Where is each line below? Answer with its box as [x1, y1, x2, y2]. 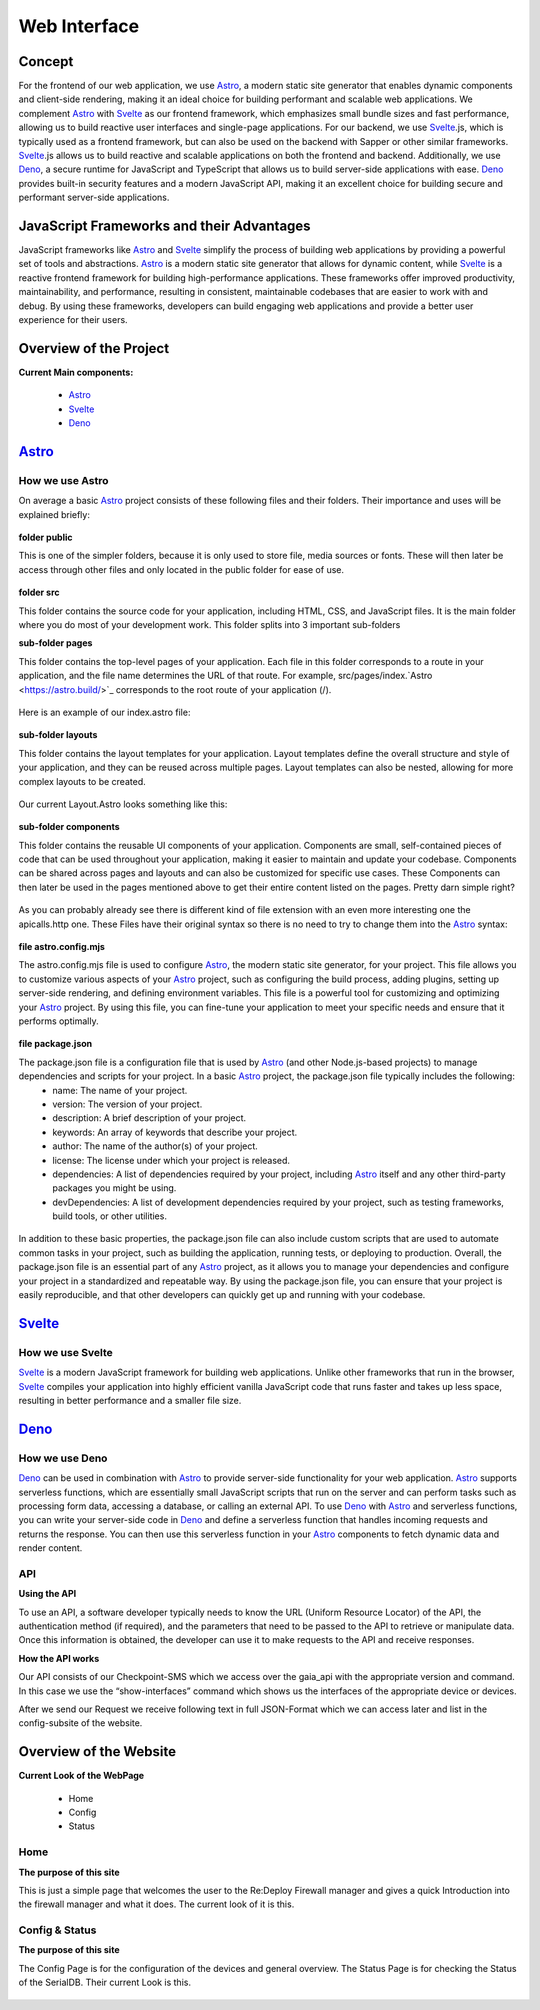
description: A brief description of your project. [52, 1112, 247, 1124]
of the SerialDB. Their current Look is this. [18, 1976, 192, 1989]
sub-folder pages [18, 637, 93, 649]
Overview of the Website [18, 1743, 177, 1760]
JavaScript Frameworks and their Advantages [18, 218, 311, 234]
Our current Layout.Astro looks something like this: [18, 798, 228, 810]
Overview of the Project [18, 340, 170, 357]
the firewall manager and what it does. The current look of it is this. [18, 1898, 295, 1910]
